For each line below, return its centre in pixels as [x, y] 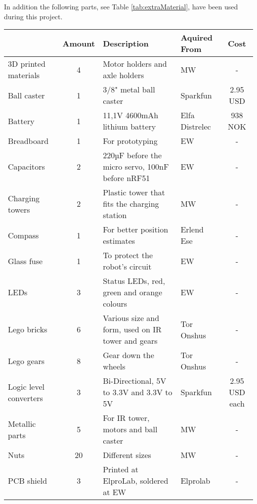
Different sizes [127, 455]
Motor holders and [135, 64]
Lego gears [26, 361]
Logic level [26, 386]
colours [115, 304]
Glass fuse [25, 261]
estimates [119, 241]
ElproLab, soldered [136, 481]
